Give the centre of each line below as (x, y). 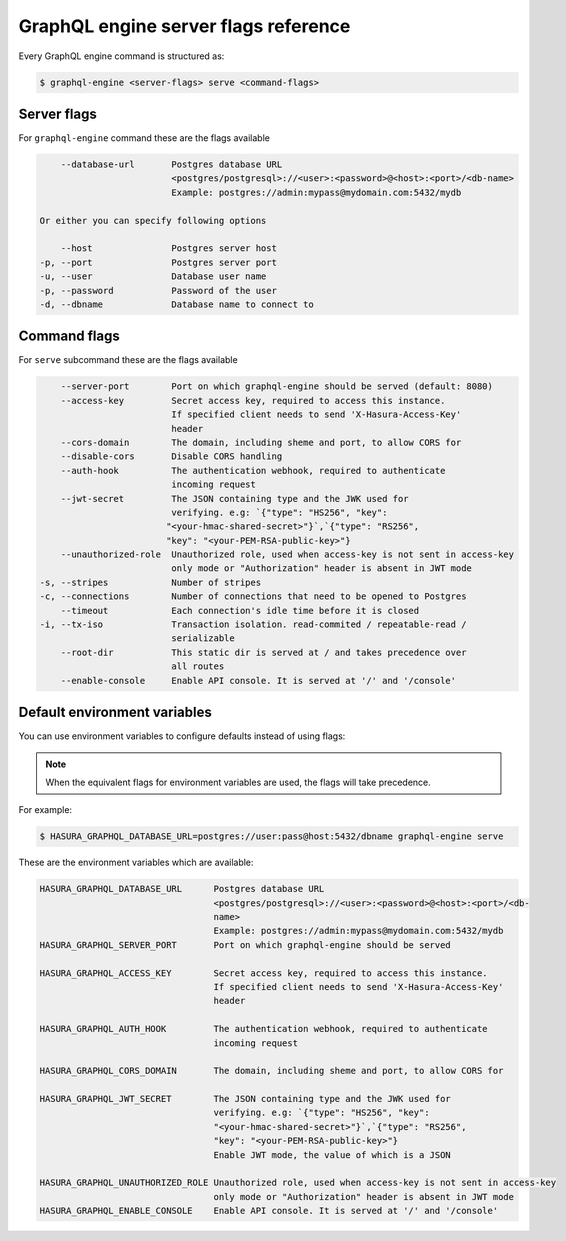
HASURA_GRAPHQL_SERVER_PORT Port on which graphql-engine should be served (245, 944)
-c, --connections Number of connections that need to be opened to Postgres (253, 596)
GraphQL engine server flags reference (184, 26)
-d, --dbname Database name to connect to (176, 304)
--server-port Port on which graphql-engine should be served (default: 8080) (277, 386)
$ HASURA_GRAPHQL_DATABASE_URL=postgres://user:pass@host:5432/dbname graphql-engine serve (271, 836)
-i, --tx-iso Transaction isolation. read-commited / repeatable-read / (253, 624)
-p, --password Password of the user (158, 290)
